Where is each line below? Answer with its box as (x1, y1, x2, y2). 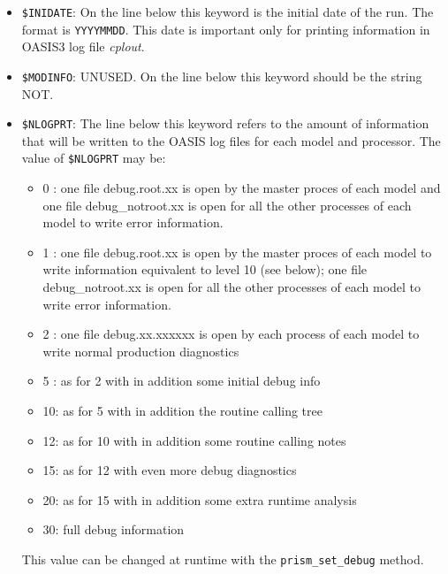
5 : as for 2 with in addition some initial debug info (42, 371, 321, 390)
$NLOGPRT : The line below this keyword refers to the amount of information (21, 114, 429, 133)
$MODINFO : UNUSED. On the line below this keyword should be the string (21, 66, 422, 85)
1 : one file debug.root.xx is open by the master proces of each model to (42, 242, 432, 261)
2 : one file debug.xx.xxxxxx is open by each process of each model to (42, 325, 420, 343)
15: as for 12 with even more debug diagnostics (42, 461, 297, 479)
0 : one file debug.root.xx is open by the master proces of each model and (42, 179, 441, 197)
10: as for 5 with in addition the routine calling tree (42, 402, 323, 419)
